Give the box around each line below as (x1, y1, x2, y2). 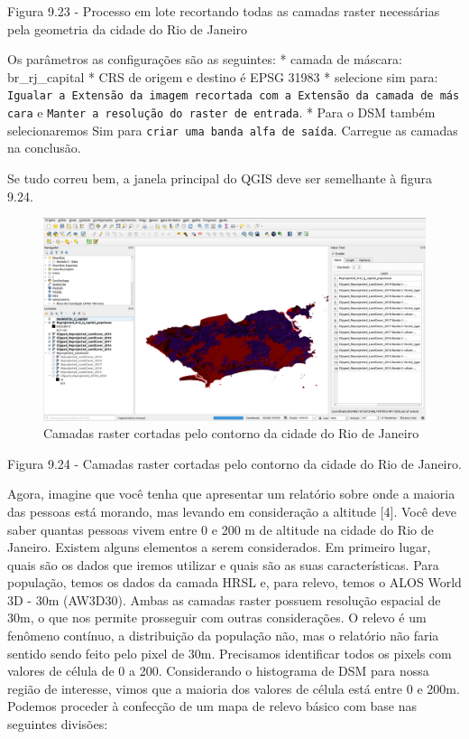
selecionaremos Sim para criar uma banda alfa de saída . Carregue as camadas (7, 120, 458, 139)
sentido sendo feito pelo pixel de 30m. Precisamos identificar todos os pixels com (7, 643, 452, 662)
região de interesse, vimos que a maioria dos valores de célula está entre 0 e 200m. (7, 678, 460, 697)
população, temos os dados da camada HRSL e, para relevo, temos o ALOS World (7, 573, 462, 592)
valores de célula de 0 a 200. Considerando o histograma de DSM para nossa (7, 661, 429, 680)
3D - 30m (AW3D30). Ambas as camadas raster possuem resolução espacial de (7, 590, 441, 609)
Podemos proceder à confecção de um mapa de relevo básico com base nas (7, 697, 417, 716)
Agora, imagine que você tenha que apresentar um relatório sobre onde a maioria (7, 484, 455, 503)
